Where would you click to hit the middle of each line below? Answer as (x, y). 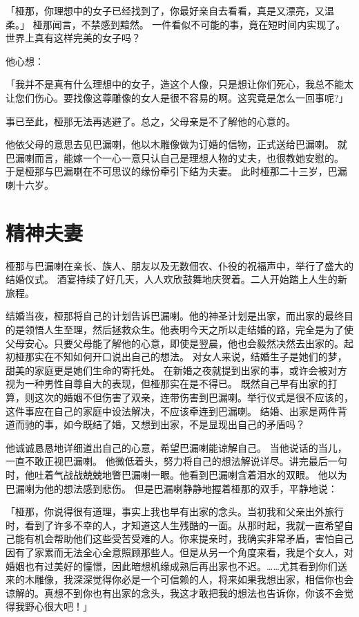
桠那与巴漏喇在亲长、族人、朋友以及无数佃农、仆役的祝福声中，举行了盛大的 (179, 265)
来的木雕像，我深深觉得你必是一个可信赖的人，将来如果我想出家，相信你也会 (179, 579)
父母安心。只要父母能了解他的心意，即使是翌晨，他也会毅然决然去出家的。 (175, 343)
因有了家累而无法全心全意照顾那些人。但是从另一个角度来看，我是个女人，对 (179, 552)
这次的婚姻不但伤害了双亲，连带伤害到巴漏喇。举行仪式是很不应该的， (194, 397)
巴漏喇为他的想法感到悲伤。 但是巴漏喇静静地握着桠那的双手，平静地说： (172, 488)
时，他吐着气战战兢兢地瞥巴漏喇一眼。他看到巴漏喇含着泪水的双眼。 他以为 (176, 474)
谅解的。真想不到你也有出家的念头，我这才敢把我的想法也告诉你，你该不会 (175, 592)
